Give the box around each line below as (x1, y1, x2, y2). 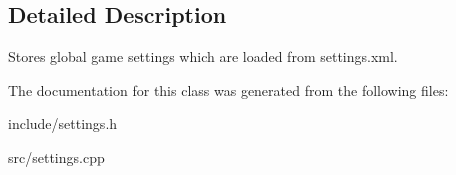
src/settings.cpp (8, 146, 105, 167)
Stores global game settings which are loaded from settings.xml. (8, 46, 398, 67)
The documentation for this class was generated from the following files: (8, 79, 449, 100)
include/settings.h (8, 113, 118, 134)
